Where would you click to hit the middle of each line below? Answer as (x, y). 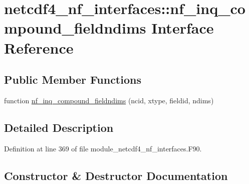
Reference (39, 47)
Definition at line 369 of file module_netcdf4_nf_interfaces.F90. (103, 148)
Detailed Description (59, 127)
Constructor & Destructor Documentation (116, 175)
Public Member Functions (73, 79)
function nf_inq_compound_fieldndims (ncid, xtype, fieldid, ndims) (109, 100)
